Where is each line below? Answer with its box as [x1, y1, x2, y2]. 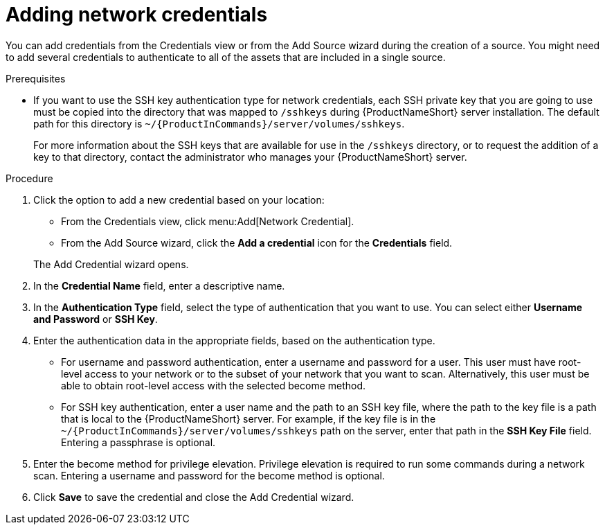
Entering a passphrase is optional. [61, 436, 216, 448]
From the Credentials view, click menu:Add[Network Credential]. [61, 215, 354, 227]
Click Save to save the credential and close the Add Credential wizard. [33, 491, 354, 503]
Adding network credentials [6, 3, 268, 26]
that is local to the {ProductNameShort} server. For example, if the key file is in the [61, 412, 436, 425]
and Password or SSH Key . [33, 312, 158, 325]
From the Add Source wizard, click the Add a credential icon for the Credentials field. [61, 236, 453, 249]
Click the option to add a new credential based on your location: [33, 193, 325, 206]
